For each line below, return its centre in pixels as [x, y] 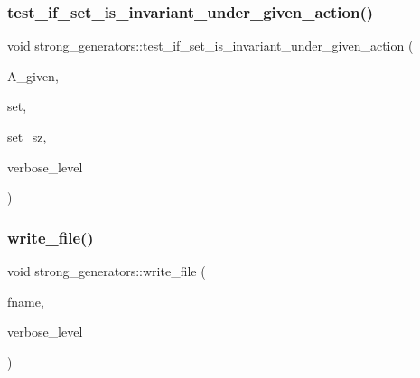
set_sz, [27, 136]
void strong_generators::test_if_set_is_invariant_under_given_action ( [210, 46]
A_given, [33, 75]
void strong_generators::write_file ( [107, 271]
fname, [26, 301]
